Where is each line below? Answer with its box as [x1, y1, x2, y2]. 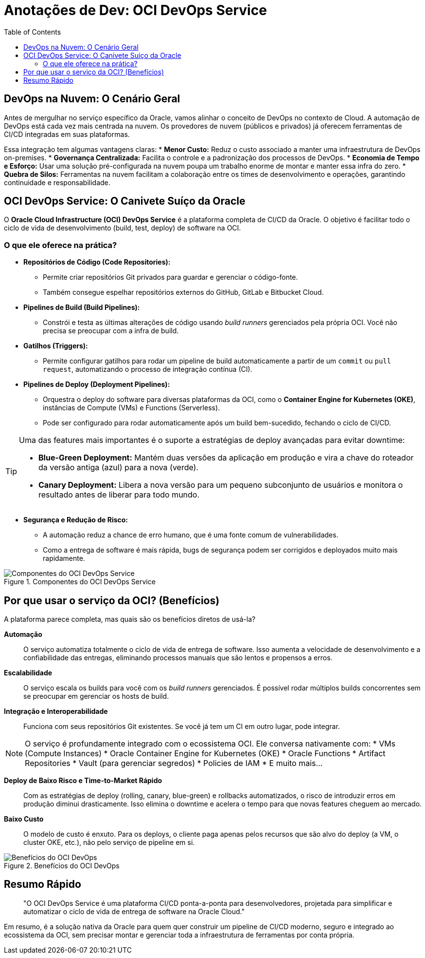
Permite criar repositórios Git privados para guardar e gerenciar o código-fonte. [43, 273, 298, 282]
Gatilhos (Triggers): [23, 342, 88, 350]
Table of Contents [4, 27, 61, 36]
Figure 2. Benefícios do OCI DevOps [4, 862, 120, 870]
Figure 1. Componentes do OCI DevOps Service [4, 577, 156, 586]
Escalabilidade [4, 669, 53, 677]
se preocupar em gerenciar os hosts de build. [23, 692, 169, 701]
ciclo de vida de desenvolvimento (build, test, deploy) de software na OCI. [4, 224, 241, 232]
